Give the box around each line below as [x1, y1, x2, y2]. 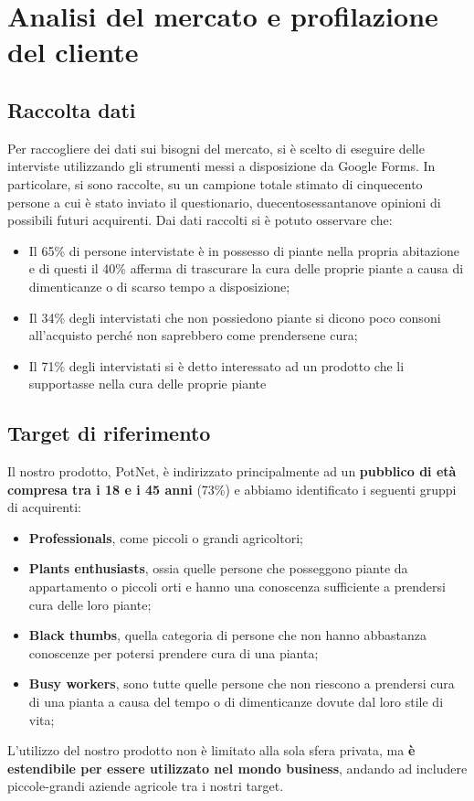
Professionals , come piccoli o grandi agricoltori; [28, 528, 303, 547]
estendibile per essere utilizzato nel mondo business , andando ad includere [7, 758, 468, 777]
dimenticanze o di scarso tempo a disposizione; [28, 276, 290, 295]
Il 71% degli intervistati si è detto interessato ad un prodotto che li [28, 356, 405, 375]
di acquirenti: [7, 497, 81, 517]
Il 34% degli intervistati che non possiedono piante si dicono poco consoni [28, 307, 441, 326]
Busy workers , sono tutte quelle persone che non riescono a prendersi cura [28, 674, 455, 693]
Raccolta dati [7, 95, 136, 123]
